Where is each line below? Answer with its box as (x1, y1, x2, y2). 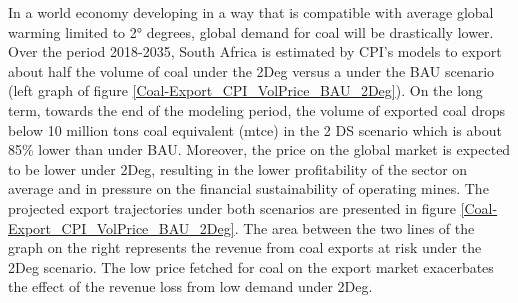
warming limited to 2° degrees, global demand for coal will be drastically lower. (8, 21, 494, 42)
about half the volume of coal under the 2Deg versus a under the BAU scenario (8, 60, 495, 81)
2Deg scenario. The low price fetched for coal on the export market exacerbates (8, 256, 494, 277)
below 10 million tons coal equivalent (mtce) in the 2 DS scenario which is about (8, 119, 502, 140)
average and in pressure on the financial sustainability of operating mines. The (8, 178, 489, 199)
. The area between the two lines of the (234, 217, 475, 238)
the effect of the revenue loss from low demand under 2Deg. (8, 276, 373, 297)
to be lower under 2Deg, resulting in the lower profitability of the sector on (8, 158, 468, 179)
